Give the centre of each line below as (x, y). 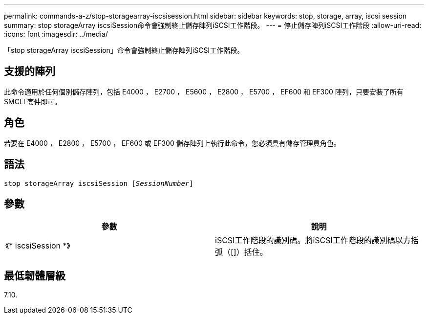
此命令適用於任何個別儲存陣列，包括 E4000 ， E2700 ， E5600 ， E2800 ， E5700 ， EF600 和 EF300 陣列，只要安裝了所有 (204, 91)
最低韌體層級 (35, 275)
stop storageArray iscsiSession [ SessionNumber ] (99, 183)
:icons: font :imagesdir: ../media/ (56, 34)
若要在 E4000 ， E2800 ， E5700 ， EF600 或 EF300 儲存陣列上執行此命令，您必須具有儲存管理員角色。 (172, 143)
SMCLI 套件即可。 (33, 101)
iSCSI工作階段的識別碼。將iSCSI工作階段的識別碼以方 (313, 240)
